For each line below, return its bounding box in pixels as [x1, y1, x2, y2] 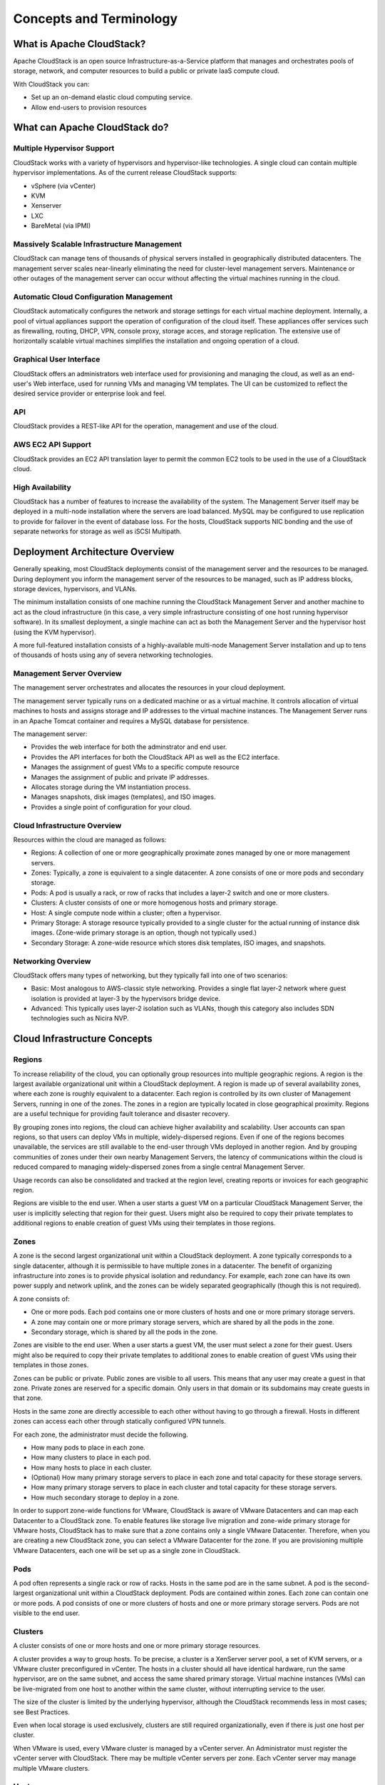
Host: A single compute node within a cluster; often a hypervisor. [31, 908, 222, 917]
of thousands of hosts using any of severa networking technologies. [13, 650, 214, 660]
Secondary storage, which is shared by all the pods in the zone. [31, 1327, 218, 1336]
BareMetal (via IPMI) [31, 221, 91, 230]
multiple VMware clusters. [13, 1764, 91, 1772]
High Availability [13, 482, 71, 492]
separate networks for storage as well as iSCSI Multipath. [13, 527, 182, 535]
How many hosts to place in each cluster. [31, 1463, 153, 1472]
